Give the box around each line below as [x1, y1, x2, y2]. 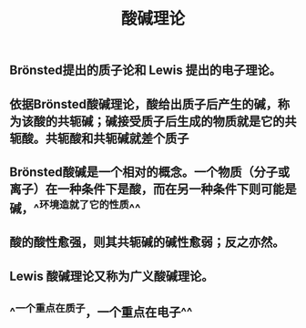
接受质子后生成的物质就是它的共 [117, 113, 297, 128]
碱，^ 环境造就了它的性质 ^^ [9, 198, 141, 216]
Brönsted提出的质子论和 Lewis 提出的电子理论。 [9, 63, 282, 78]
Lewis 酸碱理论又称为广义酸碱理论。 [9, 268, 214, 283]
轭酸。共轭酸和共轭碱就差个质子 [9, 130, 189, 146]
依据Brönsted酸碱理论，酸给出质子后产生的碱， [9, 97, 278, 112]
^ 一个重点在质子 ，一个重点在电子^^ [9, 302, 193, 320]
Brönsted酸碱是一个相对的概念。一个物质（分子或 [9, 164, 290, 179]
